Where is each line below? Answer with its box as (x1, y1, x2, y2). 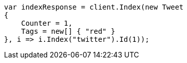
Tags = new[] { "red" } (21, 27, 116, 35)
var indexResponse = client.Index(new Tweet (4, 3, 184, 11)
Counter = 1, (21, 19, 72, 27)
